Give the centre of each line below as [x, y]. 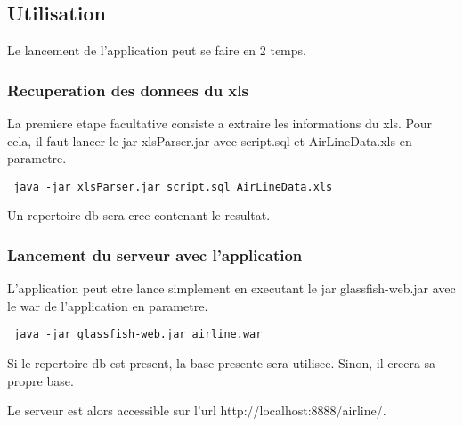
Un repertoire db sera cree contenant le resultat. [139, 215]
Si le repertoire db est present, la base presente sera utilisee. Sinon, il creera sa [222, 363]
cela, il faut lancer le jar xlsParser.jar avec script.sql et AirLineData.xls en [210, 140]
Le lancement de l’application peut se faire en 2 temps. [157, 50]
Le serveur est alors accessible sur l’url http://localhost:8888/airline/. [197, 410]
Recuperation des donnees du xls [128, 90]
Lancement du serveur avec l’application [155, 254]
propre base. [41, 380]
